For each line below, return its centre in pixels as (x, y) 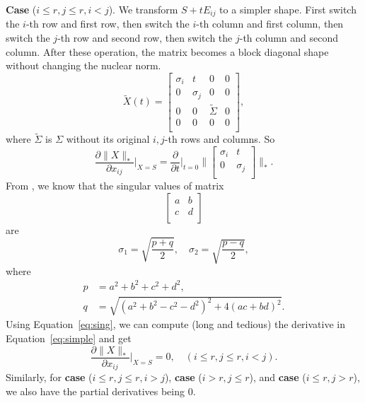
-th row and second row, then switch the (145, 38)
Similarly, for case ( (49, 377)
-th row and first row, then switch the (108, 24)
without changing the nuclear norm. (83, 65)
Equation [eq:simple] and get (69, 338)
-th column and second (289, 38)
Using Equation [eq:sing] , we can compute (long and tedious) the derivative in (175, 324)
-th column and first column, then (270, 24)
